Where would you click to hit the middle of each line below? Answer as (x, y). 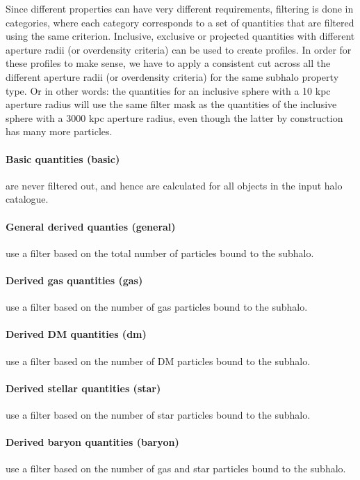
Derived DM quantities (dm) (76, 334)
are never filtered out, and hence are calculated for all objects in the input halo (174, 185)
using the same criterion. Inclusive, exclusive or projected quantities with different (180, 36)
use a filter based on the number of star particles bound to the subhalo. (158, 414)
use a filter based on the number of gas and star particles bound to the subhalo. (176, 469)
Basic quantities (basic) (63, 158)
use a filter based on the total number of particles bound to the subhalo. (160, 253)
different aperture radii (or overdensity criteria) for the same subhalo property (172, 76)
